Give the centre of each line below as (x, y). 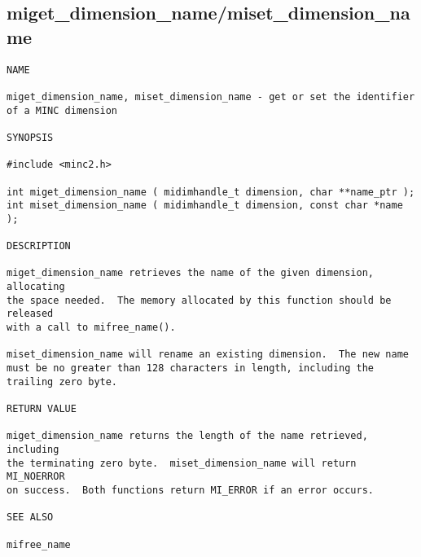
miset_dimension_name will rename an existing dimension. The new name (208, 355)
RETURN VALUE (42, 409)
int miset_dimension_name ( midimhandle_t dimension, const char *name (205, 206)
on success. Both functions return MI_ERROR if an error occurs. (191, 490)
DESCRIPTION (39, 246)
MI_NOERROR (36, 477)
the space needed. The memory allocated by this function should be (199, 300)
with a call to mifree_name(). (91, 328)
